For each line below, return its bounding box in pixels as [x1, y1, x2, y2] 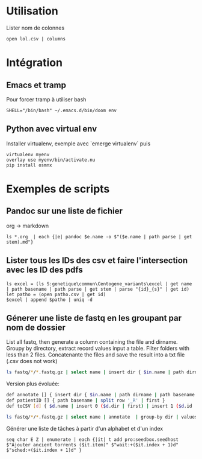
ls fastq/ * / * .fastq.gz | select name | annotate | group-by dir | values [6, 414, 198, 420]
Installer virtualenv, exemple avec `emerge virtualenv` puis [6, 140, 151, 147]
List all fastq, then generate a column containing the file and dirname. [6, 338, 179, 346]
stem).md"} [6, 239, 34, 245]
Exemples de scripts [6, 182, 110, 195]
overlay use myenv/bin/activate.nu [6, 157, 96, 163]
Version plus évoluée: [6, 380, 60, 387]
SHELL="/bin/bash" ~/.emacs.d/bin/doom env [6, 107, 117, 113]
